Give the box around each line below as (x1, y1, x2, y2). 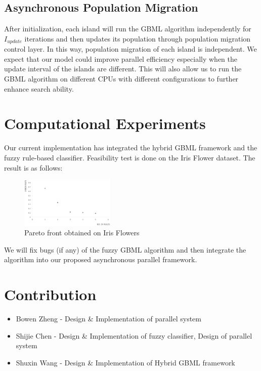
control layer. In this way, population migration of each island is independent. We (4, 44, 257, 54)
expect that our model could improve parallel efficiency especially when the (4, 53, 238, 64)
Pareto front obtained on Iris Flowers (24, 227, 140, 238)
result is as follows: (4, 162, 63, 173)
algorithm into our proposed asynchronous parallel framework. (4, 254, 197, 265)
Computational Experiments (4, 113, 206, 134)
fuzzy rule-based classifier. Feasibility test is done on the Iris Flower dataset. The (4, 152, 255, 162)
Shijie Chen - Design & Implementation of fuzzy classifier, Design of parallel (16, 330, 252, 341)
